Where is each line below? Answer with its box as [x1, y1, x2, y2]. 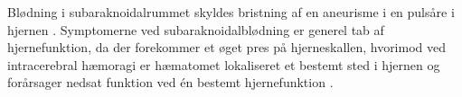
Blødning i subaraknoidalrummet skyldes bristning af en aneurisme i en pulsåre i [7, 3, 455, 21]
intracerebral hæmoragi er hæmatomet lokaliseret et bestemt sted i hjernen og [7, 55, 440, 74]
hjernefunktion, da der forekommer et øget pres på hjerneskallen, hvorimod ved [7, 38, 447, 57]
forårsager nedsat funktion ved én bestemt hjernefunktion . [7, 73, 334, 92]
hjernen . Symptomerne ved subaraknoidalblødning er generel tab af [7, 20, 384, 39]
